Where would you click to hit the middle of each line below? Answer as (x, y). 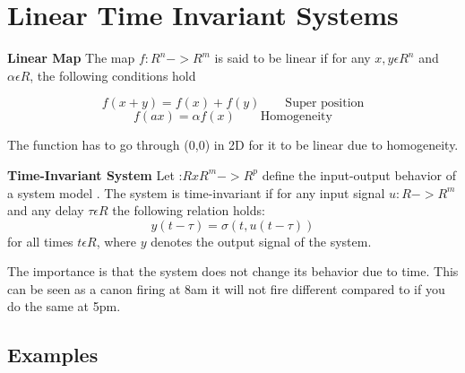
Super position (325, 104)
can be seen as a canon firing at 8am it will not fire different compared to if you (226, 288)
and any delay (46, 210)
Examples (53, 355)
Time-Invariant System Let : (95, 174)
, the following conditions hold (113, 75)
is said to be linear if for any (293, 58)
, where (116, 241)
